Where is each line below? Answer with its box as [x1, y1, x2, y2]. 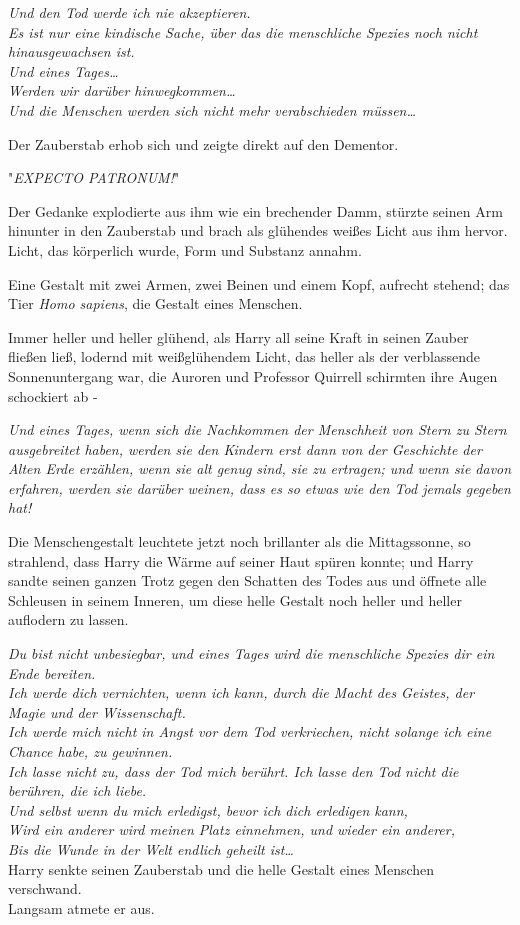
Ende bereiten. [8, 662, 96, 683]
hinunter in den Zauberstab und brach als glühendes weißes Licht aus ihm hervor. [8, 220, 508, 241]
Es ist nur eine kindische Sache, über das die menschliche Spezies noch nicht [8, 21, 478, 42]
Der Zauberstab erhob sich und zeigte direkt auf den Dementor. [8, 133, 399, 154]
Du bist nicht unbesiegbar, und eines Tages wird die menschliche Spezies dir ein [8, 643, 495, 664]
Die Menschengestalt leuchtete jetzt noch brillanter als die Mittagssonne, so [8, 531, 471, 552]
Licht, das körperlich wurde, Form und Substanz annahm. [8, 239, 362, 260]
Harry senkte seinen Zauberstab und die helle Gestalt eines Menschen [8, 858, 435, 879]
